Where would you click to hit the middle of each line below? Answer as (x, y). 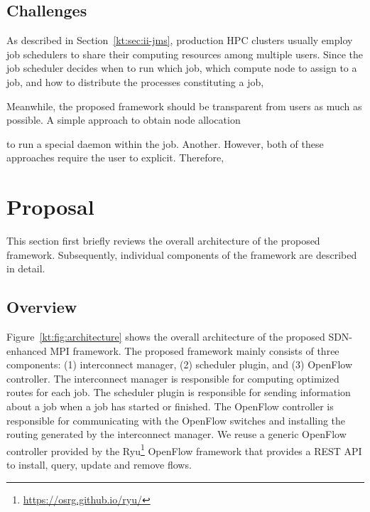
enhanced (27, 350)
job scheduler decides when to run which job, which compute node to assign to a (182, 68)
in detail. (26, 268)
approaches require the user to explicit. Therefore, (115, 158)
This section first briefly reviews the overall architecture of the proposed (163, 241)
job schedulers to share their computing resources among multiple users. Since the (185, 54)
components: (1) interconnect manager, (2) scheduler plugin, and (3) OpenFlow (179, 364)
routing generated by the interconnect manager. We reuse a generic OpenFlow (176, 434)
